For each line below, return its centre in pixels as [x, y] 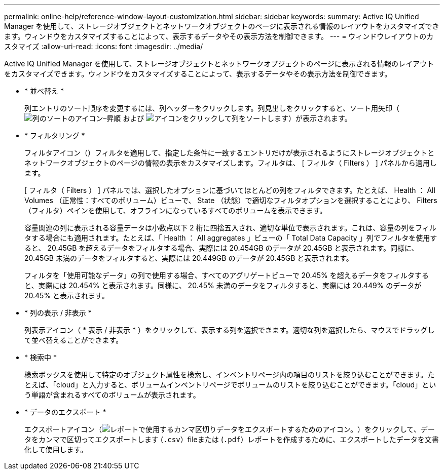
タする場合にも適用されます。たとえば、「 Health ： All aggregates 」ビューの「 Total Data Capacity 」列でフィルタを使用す [231, 238]
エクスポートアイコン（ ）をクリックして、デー [230, 429]
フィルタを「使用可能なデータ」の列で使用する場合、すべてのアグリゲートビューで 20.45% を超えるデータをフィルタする [227, 275]
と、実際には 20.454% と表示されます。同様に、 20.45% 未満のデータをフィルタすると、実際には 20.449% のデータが [223, 285]
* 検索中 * [41, 357]
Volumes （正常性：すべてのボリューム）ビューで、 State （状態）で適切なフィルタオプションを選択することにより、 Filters [231, 200]
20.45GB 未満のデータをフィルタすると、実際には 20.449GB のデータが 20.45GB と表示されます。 [189, 258]
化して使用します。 [56, 449]
